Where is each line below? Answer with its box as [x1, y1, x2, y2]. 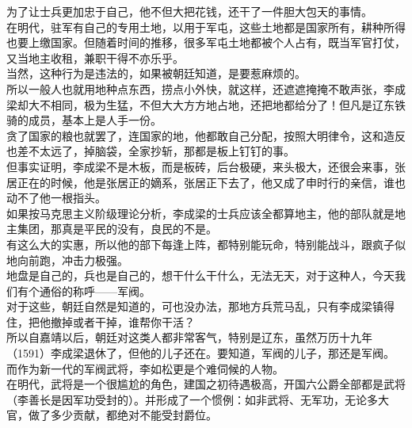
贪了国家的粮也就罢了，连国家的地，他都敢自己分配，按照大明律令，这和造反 [6, 127, 406, 143]
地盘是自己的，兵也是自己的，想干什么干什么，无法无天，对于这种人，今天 [6, 267, 395, 284]
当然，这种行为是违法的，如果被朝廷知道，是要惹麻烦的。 [6, 65, 306, 82]
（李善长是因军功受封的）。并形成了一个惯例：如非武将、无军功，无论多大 [6, 391, 389, 407]
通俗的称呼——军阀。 [39, 282, 151, 299]
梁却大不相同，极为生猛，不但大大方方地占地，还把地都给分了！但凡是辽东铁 [6, 96, 406, 113]
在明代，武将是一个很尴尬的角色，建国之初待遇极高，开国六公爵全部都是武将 [6, 376, 406, 392]
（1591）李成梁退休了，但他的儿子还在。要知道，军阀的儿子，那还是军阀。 [6, 345, 395, 361]
